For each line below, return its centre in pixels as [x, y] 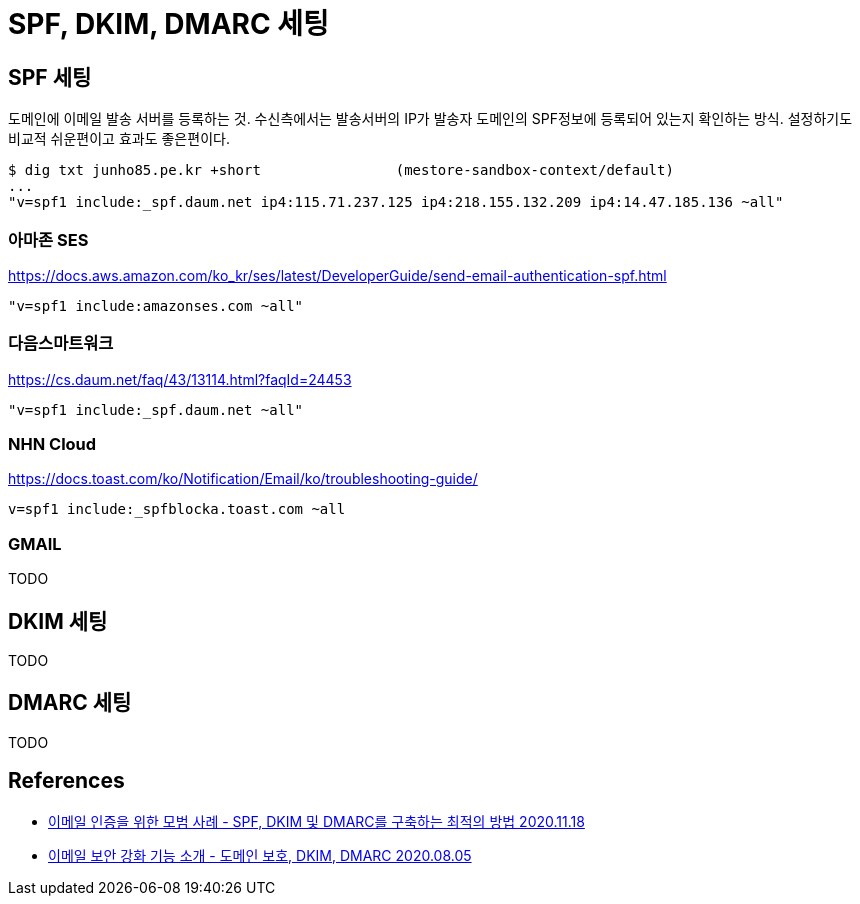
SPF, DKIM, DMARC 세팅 [168, 24]
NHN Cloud [52, 444]
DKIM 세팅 [58, 621]
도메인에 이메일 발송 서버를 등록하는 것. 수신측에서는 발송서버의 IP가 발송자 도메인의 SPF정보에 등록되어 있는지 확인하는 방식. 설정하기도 [430, 119]
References [66, 781]
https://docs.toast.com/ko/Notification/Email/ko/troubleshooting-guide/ [243, 479]
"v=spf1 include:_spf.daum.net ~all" [156, 409]
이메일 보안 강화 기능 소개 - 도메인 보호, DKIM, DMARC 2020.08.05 [260, 855]
